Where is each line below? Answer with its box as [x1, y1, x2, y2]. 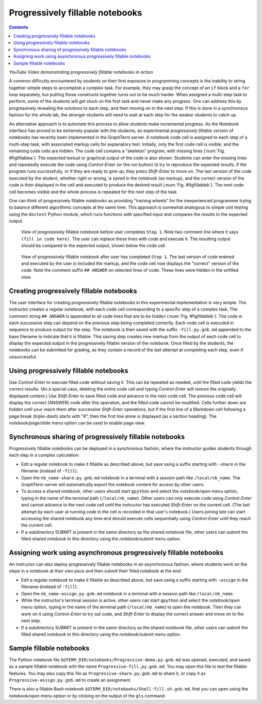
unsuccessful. [9, 354, 37, 360]
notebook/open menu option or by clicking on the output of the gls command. [9, 693, 166, 699]
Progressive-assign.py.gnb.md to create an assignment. [9, 677, 131, 683]
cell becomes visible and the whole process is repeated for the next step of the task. [9, 189, 178, 195]
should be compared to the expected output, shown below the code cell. [21, 243, 166, 248]
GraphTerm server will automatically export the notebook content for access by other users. [21, 481, 205, 487]
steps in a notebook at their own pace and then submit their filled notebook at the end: [9, 568, 182, 574]
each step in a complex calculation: [9, 452, 80, 458]
